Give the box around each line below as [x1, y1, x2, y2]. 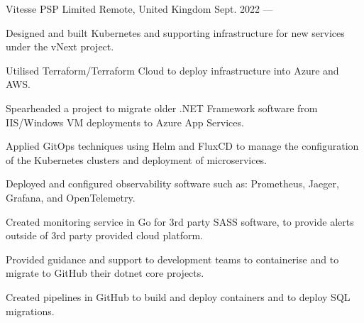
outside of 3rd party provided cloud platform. [6, 228, 203, 243]
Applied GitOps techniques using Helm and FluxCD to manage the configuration [6, 138, 359, 153]
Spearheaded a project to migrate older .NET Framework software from [6, 100, 318, 115]
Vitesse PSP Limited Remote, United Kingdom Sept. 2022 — [6, 1, 273, 16]
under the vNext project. [6, 39, 114, 54]
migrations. [6, 303, 55, 318]
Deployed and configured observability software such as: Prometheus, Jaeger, [6, 176, 339, 191]
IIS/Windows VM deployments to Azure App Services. [6, 114, 244, 129]
